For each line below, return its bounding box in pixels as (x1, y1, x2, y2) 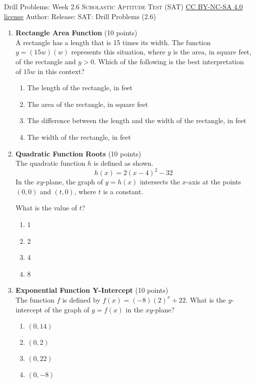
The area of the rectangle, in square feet (27, 99, 148, 109)
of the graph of (44, 304, 89, 314)
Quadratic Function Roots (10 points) (15, 148, 142, 158)
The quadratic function (15, 158, 85, 168)
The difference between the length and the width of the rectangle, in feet (27, 115, 247, 126)
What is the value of (15, 203, 77, 213)
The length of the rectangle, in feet (27, 82, 133, 93)
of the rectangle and (15, 56, 76, 66)
